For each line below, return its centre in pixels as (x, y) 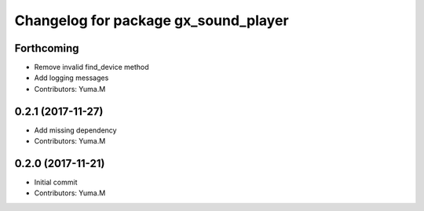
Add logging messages (71, 78)
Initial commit (56, 182)
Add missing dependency (75, 130)
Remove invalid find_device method (91, 67)
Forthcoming (47, 48)
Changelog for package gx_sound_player (152, 20)
